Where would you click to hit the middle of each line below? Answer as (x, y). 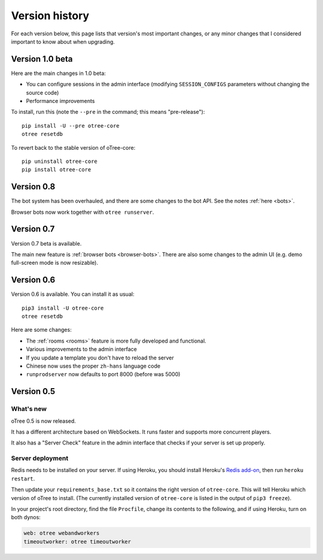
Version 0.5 (33, 391)
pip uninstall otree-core (60, 161)
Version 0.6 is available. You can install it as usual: (73, 294)
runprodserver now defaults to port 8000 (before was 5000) (103, 374)
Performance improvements (60, 101)
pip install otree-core (57, 170)
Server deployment (40, 458)
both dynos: (26, 517)
